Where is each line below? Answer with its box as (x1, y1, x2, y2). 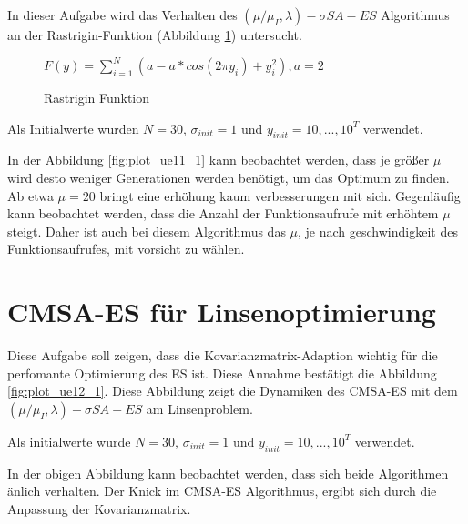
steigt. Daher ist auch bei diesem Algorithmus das (7, 221, 286, 240)
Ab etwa (7, 186, 54, 205)
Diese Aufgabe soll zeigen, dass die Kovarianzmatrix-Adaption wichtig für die (7, 346, 438, 365)
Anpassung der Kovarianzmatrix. (7, 499, 191, 518)
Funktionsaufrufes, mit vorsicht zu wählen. (7, 239, 245, 258)
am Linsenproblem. (146, 398, 253, 418)
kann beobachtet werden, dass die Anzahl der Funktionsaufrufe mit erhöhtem (7, 204, 439, 223)
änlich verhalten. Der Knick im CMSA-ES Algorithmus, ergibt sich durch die (7, 481, 437, 500)
